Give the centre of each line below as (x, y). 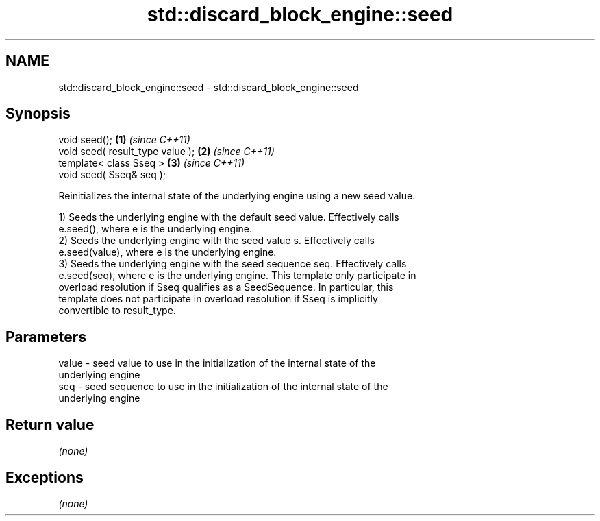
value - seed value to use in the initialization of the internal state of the (217, 363)
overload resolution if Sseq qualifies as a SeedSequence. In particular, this (226, 287)
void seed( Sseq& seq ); (112, 175)
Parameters (46, 337)
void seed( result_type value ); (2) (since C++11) (166, 152)
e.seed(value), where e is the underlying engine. (167, 252)
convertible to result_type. (117, 311)
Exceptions (45, 477)
